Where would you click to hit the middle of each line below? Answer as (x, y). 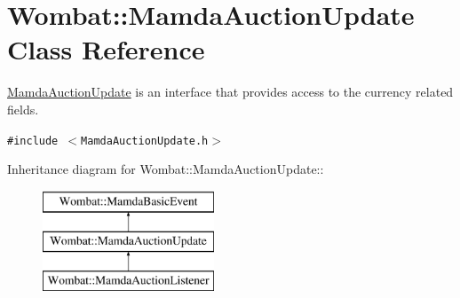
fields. (23, 109)
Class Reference (106, 49)
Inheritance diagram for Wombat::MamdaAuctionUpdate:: (166, 169)
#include (33, 141)
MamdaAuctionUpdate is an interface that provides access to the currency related (230, 92)
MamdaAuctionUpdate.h (145, 141)
